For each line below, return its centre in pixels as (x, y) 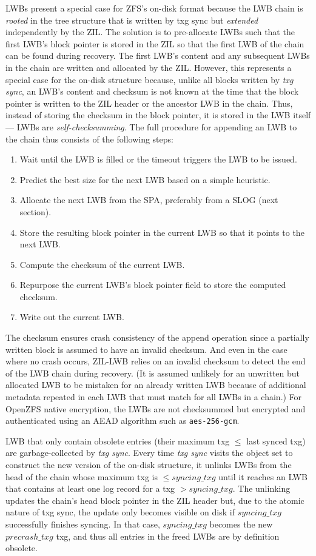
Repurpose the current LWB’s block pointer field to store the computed (153, 285)
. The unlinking (261, 488)
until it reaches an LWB (263, 476)
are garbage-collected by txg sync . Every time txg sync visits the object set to (149, 453)
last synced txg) (276, 440)
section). (35, 211)
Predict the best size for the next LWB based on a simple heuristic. (145, 179)
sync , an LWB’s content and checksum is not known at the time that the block (152, 91)
